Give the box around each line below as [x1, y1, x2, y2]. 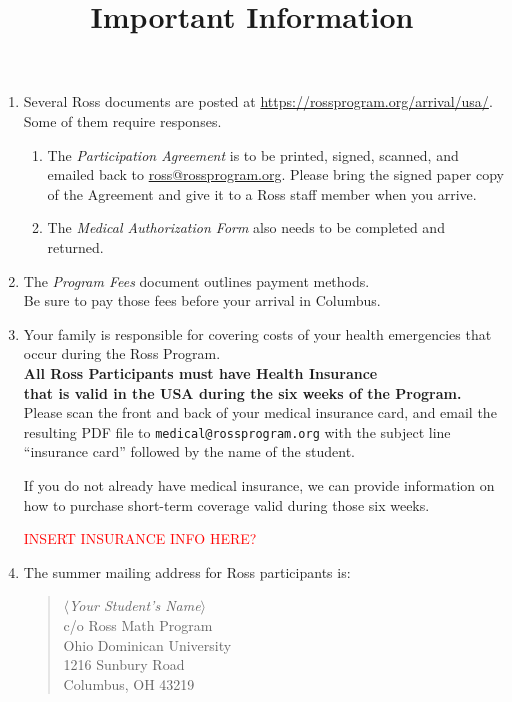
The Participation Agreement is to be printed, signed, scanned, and [47, 144, 459, 165]
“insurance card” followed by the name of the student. [23, 441, 355, 462]
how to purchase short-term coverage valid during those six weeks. [23, 494, 430, 515]
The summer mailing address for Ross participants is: [23, 561, 351, 582]
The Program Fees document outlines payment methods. [23, 270, 370, 291]
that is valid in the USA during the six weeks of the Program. [23, 382, 462, 403]
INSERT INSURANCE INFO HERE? [23, 528, 257, 549]
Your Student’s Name [69, 595, 201, 616]
